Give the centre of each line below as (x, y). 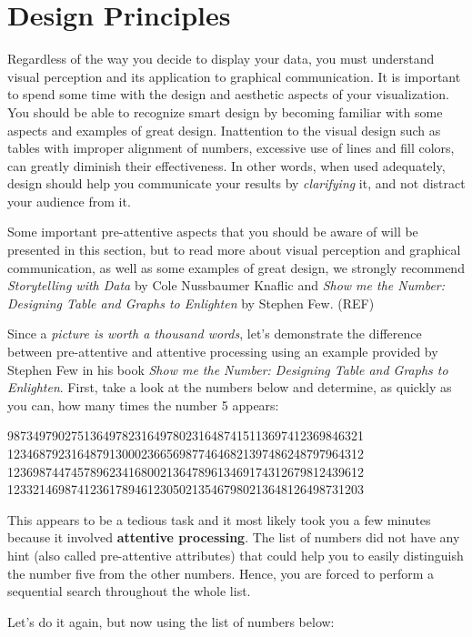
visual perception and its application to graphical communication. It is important (234, 76)
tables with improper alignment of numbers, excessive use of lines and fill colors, (231, 148)
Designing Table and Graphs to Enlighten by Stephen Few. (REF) (191, 303)
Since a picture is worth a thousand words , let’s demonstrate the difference (215, 334)
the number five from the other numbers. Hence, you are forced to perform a (221, 573)
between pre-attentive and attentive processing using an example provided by (223, 352)
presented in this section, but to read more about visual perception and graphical (234, 250)
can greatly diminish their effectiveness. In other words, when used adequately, (226, 165)
